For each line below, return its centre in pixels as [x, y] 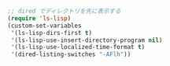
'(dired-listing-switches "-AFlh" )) [71, 54]
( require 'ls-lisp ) [39, 18]
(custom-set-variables [44, 26]
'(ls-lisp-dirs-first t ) [51, 33]
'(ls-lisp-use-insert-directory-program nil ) [87, 40]
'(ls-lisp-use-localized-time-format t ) [78, 47]
